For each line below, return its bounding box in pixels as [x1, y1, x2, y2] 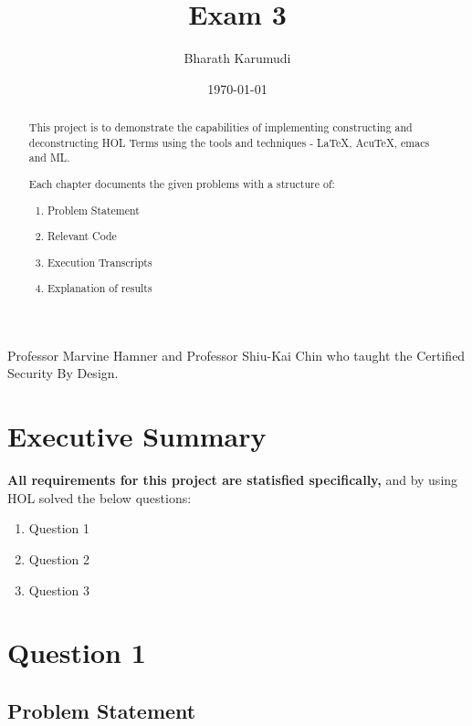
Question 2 [28, 549, 89, 568]
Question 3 [28, 580, 89, 599]
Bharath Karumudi [184, 48, 291, 68]
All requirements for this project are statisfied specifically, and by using [7, 470, 458, 489]
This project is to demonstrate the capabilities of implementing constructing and [28, 120, 413, 135]
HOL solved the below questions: [7, 488, 192, 507]
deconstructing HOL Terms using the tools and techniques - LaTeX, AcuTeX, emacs [28, 134, 430, 150]
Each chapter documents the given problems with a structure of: [28, 175, 335, 191]
